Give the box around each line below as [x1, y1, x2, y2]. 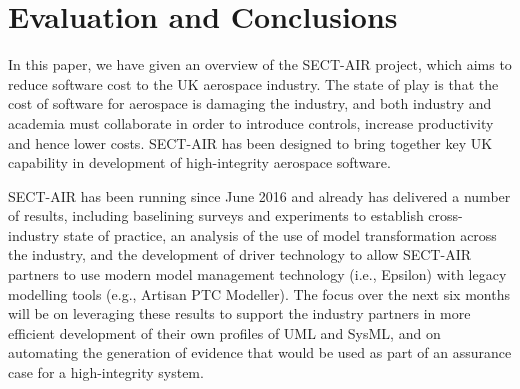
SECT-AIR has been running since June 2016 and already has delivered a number [8, 185, 511, 206]
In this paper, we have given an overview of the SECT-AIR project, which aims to [8, 54, 512, 75]
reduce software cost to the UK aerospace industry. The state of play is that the [8, 73, 499, 94]
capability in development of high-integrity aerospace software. [8, 152, 391, 173]
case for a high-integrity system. [8, 362, 204, 383]
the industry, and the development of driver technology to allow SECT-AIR [8, 244, 471, 265]
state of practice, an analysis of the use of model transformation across [63, 224, 497, 245]
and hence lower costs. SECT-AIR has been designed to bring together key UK [8, 132, 493, 153]
